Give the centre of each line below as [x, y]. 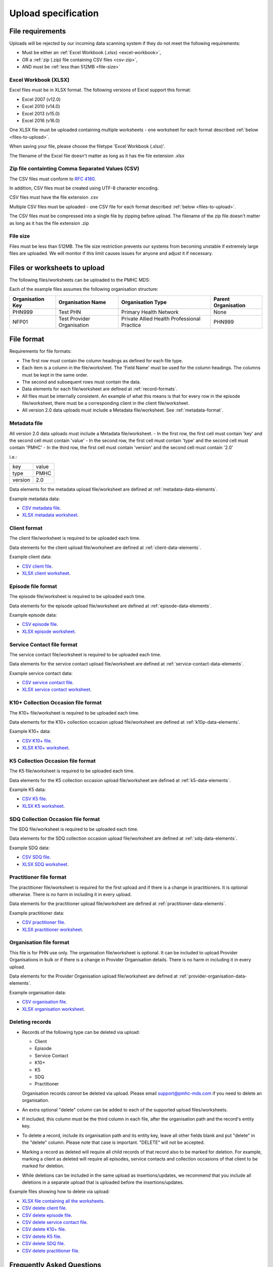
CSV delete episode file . [47, 1215]
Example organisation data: [38, 992]
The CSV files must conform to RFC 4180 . [53, 179]
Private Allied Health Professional [161, 318]
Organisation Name [82, 302]
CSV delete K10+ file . [44, 1229]
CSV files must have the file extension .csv [54, 197]
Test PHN [70, 312]
